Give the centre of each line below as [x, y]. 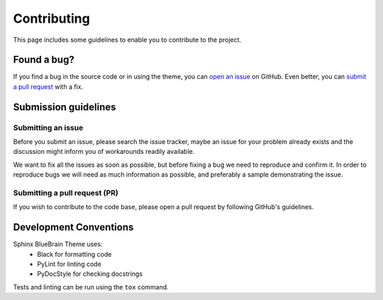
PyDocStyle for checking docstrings [90, 274]
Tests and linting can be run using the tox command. [91, 287]
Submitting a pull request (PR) [66, 193]
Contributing [51, 18]
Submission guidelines [65, 107]
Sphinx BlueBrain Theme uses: [58, 244]
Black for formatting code [74, 254]
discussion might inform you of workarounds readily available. [104, 152]
